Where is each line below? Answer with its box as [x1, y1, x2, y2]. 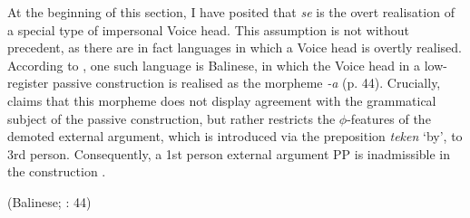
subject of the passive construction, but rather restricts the [7, 109, 336, 128]
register [7, 73, 49, 92]
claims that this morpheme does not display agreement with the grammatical [7, 90, 436, 109]
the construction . [7, 162, 106, 181]
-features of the [347, 109, 431, 128]
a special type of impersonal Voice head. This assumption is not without [7, 20, 410, 39]
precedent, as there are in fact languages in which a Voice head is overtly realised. [7, 38, 462, 57]
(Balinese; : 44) [7, 192, 92, 211]
